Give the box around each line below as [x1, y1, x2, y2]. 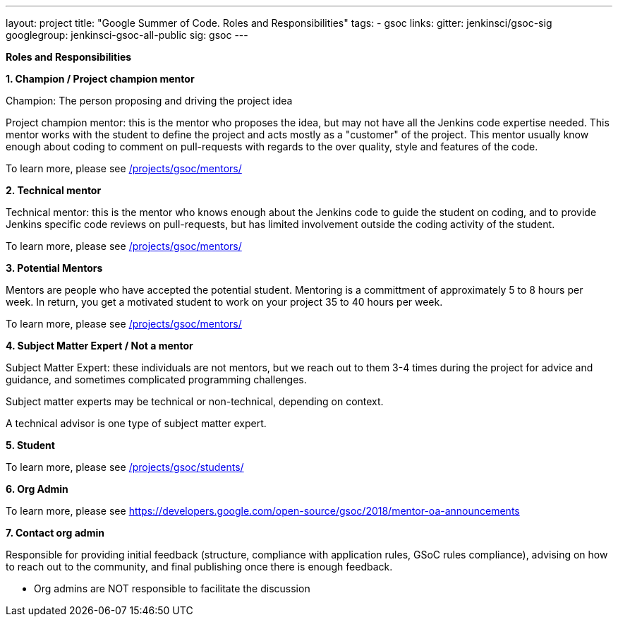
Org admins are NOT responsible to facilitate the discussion [34, 582, 310, 594]
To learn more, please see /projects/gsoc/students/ [6, 461, 244, 473]
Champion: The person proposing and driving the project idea [6, 95, 293, 107]
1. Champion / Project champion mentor [6, 73, 195, 85]
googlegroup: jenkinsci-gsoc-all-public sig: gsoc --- [6, 29, 248, 41]
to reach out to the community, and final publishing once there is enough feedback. [6, 561, 393, 573]
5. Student [6, 439, 55, 451]
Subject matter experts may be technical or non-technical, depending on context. [6, 395, 384, 407]
